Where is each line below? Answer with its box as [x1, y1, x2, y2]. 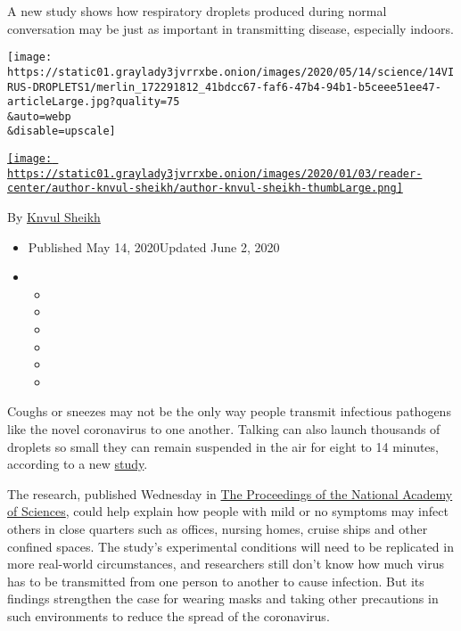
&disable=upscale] [7, 125, 116, 138]
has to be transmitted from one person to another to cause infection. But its [7, 571, 424, 590]
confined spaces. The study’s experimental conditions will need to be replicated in [7, 537, 454, 555]
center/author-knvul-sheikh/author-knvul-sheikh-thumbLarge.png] [7, 182, 403, 195]
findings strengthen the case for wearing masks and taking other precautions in [7, 589, 439, 608]
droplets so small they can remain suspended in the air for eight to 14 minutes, [7, 437, 439, 455]
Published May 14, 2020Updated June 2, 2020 [28, 237, 280, 256]
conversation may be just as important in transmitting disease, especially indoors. [7, 19, 454, 37]
